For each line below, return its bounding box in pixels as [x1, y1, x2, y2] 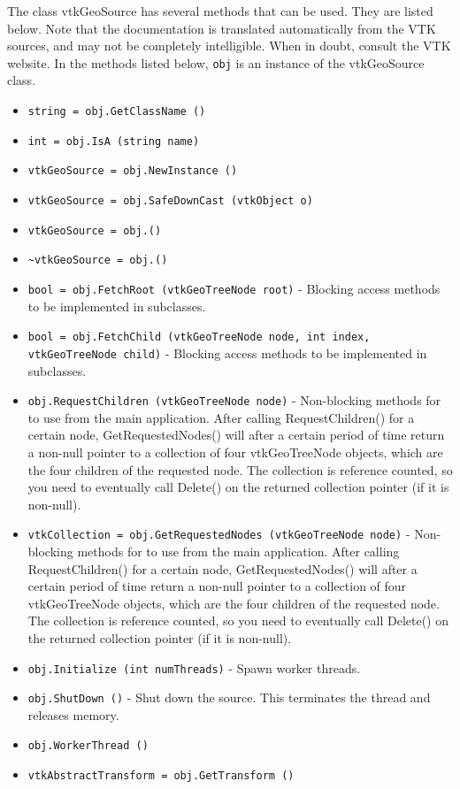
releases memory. [27, 705, 119, 724]
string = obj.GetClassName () [27, 105, 206, 119]
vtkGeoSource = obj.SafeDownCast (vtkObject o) [27, 195, 313, 207]
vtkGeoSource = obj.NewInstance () [27, 165, 238, 178]
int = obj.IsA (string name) [27, 134, 200, 148]
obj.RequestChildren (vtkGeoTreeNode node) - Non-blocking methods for [27, 391, 441, 410]
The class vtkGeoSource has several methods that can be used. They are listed [7, 2, 433, 19]
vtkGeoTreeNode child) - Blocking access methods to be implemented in [27, 343, 427, 362]
